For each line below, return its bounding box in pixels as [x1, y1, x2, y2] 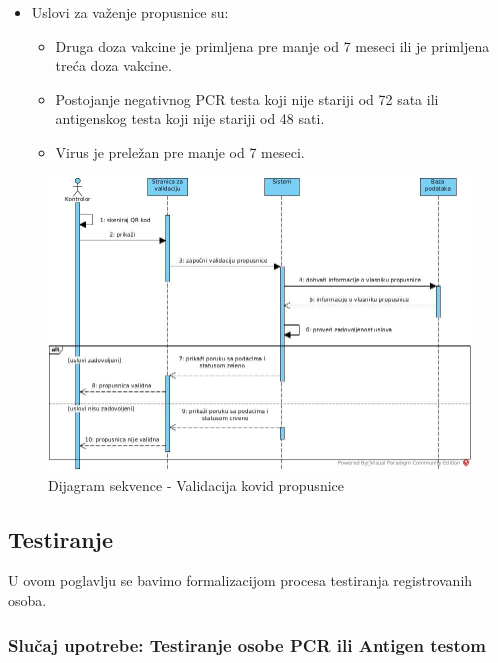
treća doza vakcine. [55, 55, 172, 76]
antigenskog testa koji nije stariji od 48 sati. [55, 108, 325, 129]
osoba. [8, 590, 47, 611]
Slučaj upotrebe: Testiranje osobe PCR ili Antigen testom [8, 632, 486, 657]
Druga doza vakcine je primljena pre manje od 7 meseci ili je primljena [55, 35, 490, 56]
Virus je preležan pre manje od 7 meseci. [55, 141, 305, 162]
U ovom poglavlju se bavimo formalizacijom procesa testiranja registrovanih [8, 570, 473, 591]
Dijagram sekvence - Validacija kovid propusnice [48, 474, 344, 495]
